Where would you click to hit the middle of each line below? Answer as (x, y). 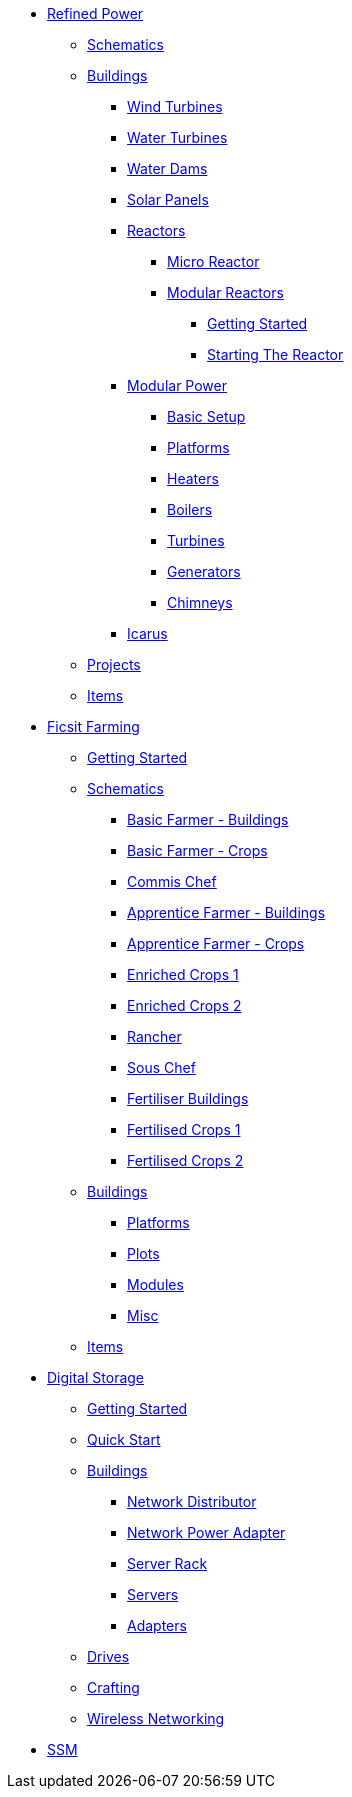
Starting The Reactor (275, 354)
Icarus (147, 633)
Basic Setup (206, 416)
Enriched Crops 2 (184, 1005)
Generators (204, 571)
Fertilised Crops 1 (184, 1129)
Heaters (193, 478)
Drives (108, 1656)
